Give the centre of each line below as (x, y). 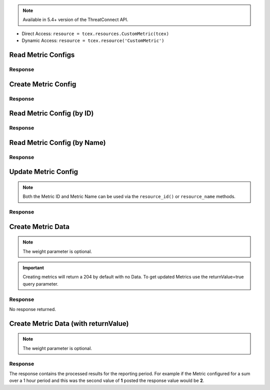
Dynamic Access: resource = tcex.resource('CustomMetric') (93, 40)
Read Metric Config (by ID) (51, 113)
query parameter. (40, 284)
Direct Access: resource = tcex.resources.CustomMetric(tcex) (95, 33)
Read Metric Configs (42, 55)
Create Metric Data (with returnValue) (69, 323)
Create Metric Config (43, 84)
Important (33, 268)
